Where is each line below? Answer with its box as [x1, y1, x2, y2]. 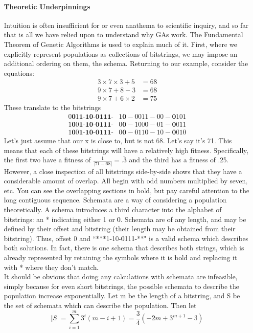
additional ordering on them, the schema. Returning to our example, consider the [4, 58, 248, 68]
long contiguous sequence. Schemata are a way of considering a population [4, 195, 227, 205]
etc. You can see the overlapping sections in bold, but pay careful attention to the [4, 185, 250, 195]
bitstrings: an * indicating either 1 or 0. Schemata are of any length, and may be [4, 214, 246, 224]
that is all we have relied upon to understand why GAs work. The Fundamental [4, 29, 243, 40]
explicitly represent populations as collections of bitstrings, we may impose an [4, 48, 238, 59]
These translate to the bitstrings [4, 102, 101, 112]
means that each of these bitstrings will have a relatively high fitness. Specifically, [4, 145, 249, 155]
